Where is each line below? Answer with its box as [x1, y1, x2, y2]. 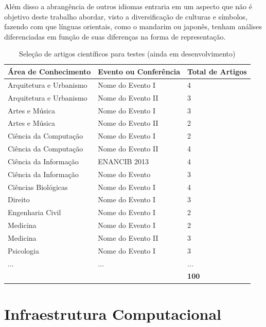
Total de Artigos [187, 66, 247, 76]
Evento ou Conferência [98, 66, 181, 76]
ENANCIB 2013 [98, 156, 149, 166]
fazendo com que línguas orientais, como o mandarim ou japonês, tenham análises [4, 21, 262, 32]
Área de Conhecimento [8, 66, 91, 76]
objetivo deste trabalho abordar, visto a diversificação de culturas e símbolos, [4, 11, 247, 22]
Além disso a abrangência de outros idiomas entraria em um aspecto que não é [4, 1, 252, 11]
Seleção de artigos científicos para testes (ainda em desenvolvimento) [19, 48, 236, 59]
